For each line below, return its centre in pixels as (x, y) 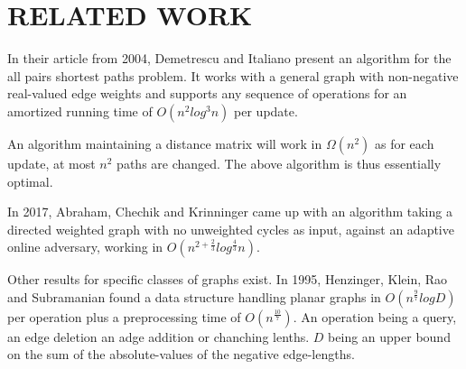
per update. (266, 111)
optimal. (30, 181)
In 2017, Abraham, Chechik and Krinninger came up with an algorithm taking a (230, 212)
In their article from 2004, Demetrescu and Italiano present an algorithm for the (229, 58)
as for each (404, 143)
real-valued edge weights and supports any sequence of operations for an (207, 93)
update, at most (51, 163)
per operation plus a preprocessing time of (124, 316)
